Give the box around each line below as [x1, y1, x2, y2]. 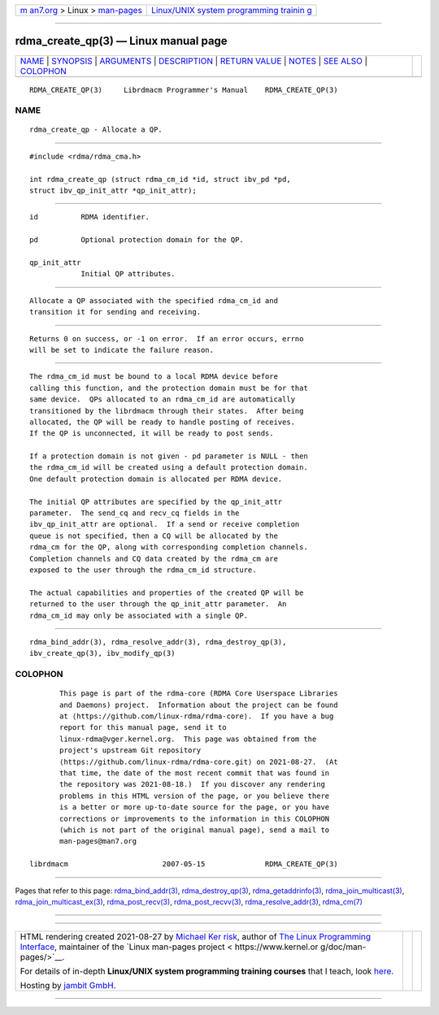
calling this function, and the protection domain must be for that [29, 383, 308, 393]
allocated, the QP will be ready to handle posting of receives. [29, 417, 296, 427]
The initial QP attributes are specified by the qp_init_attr [29, 497, 283, 506]
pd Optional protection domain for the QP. [29, 236, 244, 245]
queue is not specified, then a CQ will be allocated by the [29, 531, 278, 540]
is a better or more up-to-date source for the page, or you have [59, 803, 330, 812]
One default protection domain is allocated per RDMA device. [29, 474, 283, 484]
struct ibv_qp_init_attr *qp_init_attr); [29, 186, 197, 195]
